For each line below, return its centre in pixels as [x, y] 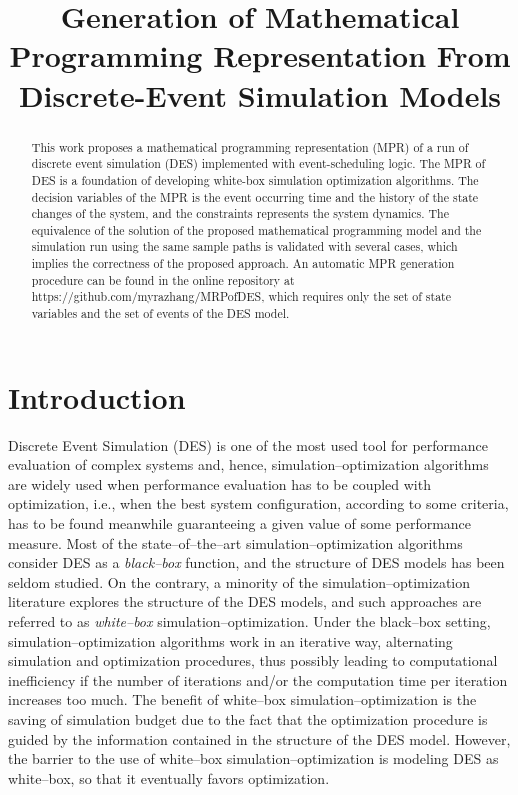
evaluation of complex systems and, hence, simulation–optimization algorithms [248, 464]
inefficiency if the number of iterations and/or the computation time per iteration [258, 679]
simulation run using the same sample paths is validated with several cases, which [244, 246]
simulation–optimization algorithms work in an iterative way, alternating [230, 640]
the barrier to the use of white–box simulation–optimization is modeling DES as [253, 758]
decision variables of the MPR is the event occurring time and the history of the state [255, 196]
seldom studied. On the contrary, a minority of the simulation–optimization [239, 581]
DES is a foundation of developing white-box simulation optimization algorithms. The [255, 179]
